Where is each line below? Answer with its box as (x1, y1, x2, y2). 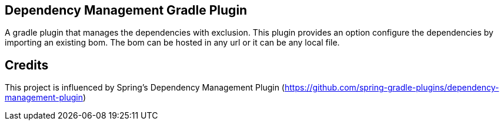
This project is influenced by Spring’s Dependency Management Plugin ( (5, 82, 285, 93)
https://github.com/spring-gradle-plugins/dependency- (284, 82, 499, 93)
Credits (5, 57, 49, 72)
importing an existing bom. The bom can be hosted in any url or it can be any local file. (5, 37, 340, 48)
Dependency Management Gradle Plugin (5, 3, 248, 18)
